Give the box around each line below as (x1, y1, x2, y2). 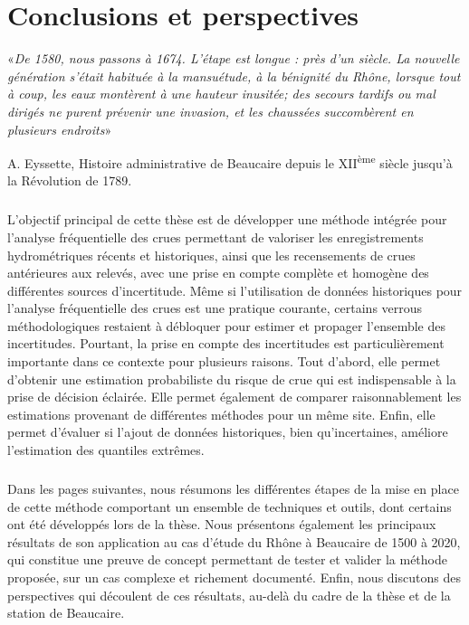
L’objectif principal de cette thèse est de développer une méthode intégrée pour (7, 210, 447, 229)
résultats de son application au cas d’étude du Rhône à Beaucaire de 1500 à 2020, (7, 532, 461, 551)
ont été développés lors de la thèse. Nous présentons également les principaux (7, 515, 436, 534)
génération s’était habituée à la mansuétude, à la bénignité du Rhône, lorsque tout (7, 66, 461, 85)
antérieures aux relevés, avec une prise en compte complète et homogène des (7, 263, 429, 282)
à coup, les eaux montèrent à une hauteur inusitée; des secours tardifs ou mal (7, 84, 435, 103)
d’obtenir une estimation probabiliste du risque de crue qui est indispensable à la (7, 369, 456, 388)
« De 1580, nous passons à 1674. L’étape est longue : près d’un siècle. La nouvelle (7, 49, 460, 68)
